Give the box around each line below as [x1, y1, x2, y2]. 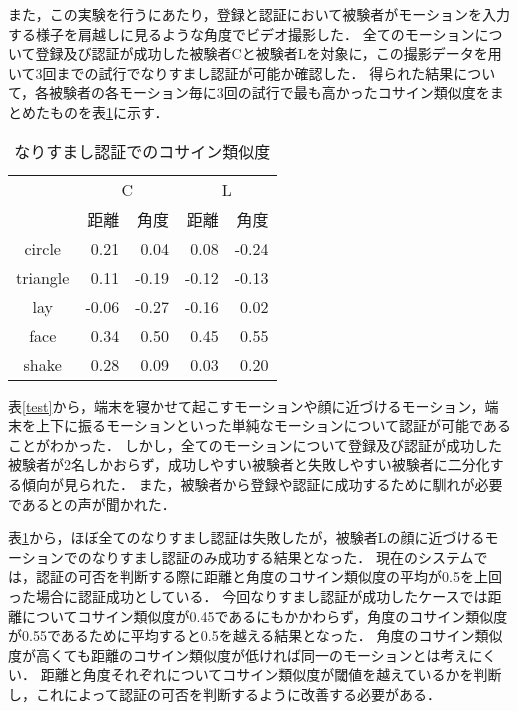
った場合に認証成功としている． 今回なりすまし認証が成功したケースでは [8, 585, 488, 606]
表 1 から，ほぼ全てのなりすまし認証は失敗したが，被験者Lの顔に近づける [8, 527, 485, 548]
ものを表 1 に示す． [49, 101, 169, 122]
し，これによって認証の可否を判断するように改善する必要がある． [8, 683, 441, 704]
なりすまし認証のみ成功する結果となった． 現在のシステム [91, 546, 474, 567]
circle [24, 236, 61, 260]
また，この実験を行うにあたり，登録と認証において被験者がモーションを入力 [8, 4, 511, 24]
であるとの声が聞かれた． [8, 493, 176, 514]
